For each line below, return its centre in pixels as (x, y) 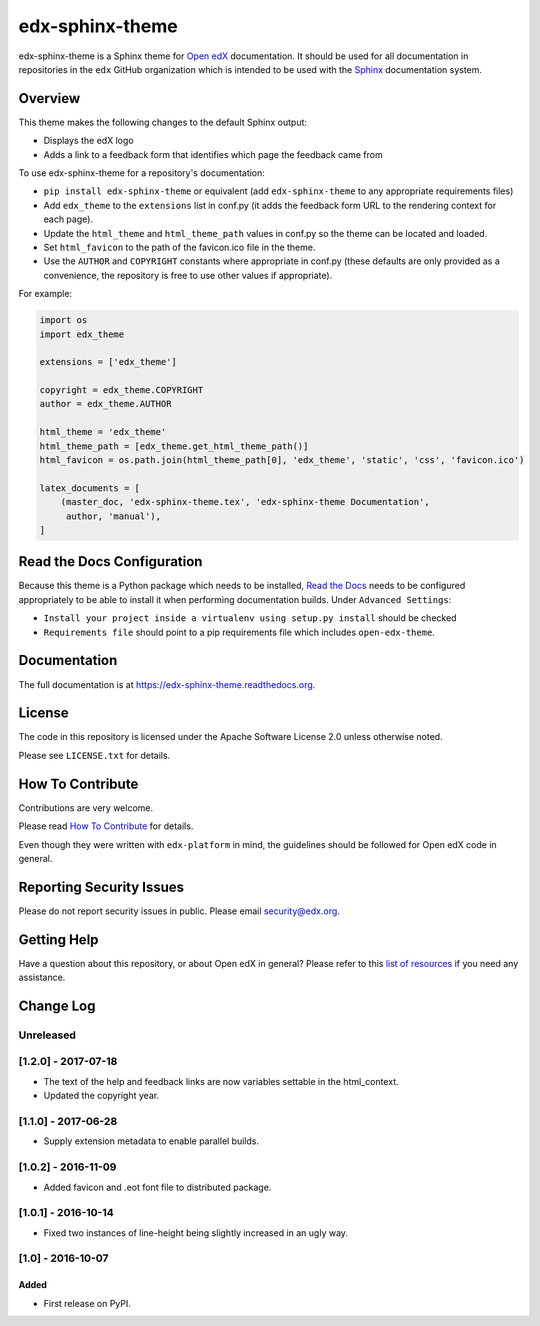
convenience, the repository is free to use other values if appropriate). (188, 275)
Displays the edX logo (88, 141)
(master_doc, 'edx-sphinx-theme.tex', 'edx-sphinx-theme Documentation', (245, 502)
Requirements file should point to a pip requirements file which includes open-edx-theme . (239, 632)
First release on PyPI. (87, 1303)
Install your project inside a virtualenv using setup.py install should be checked (250, 618)
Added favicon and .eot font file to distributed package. (157, 1187)
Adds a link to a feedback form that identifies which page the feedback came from (213, 154)
